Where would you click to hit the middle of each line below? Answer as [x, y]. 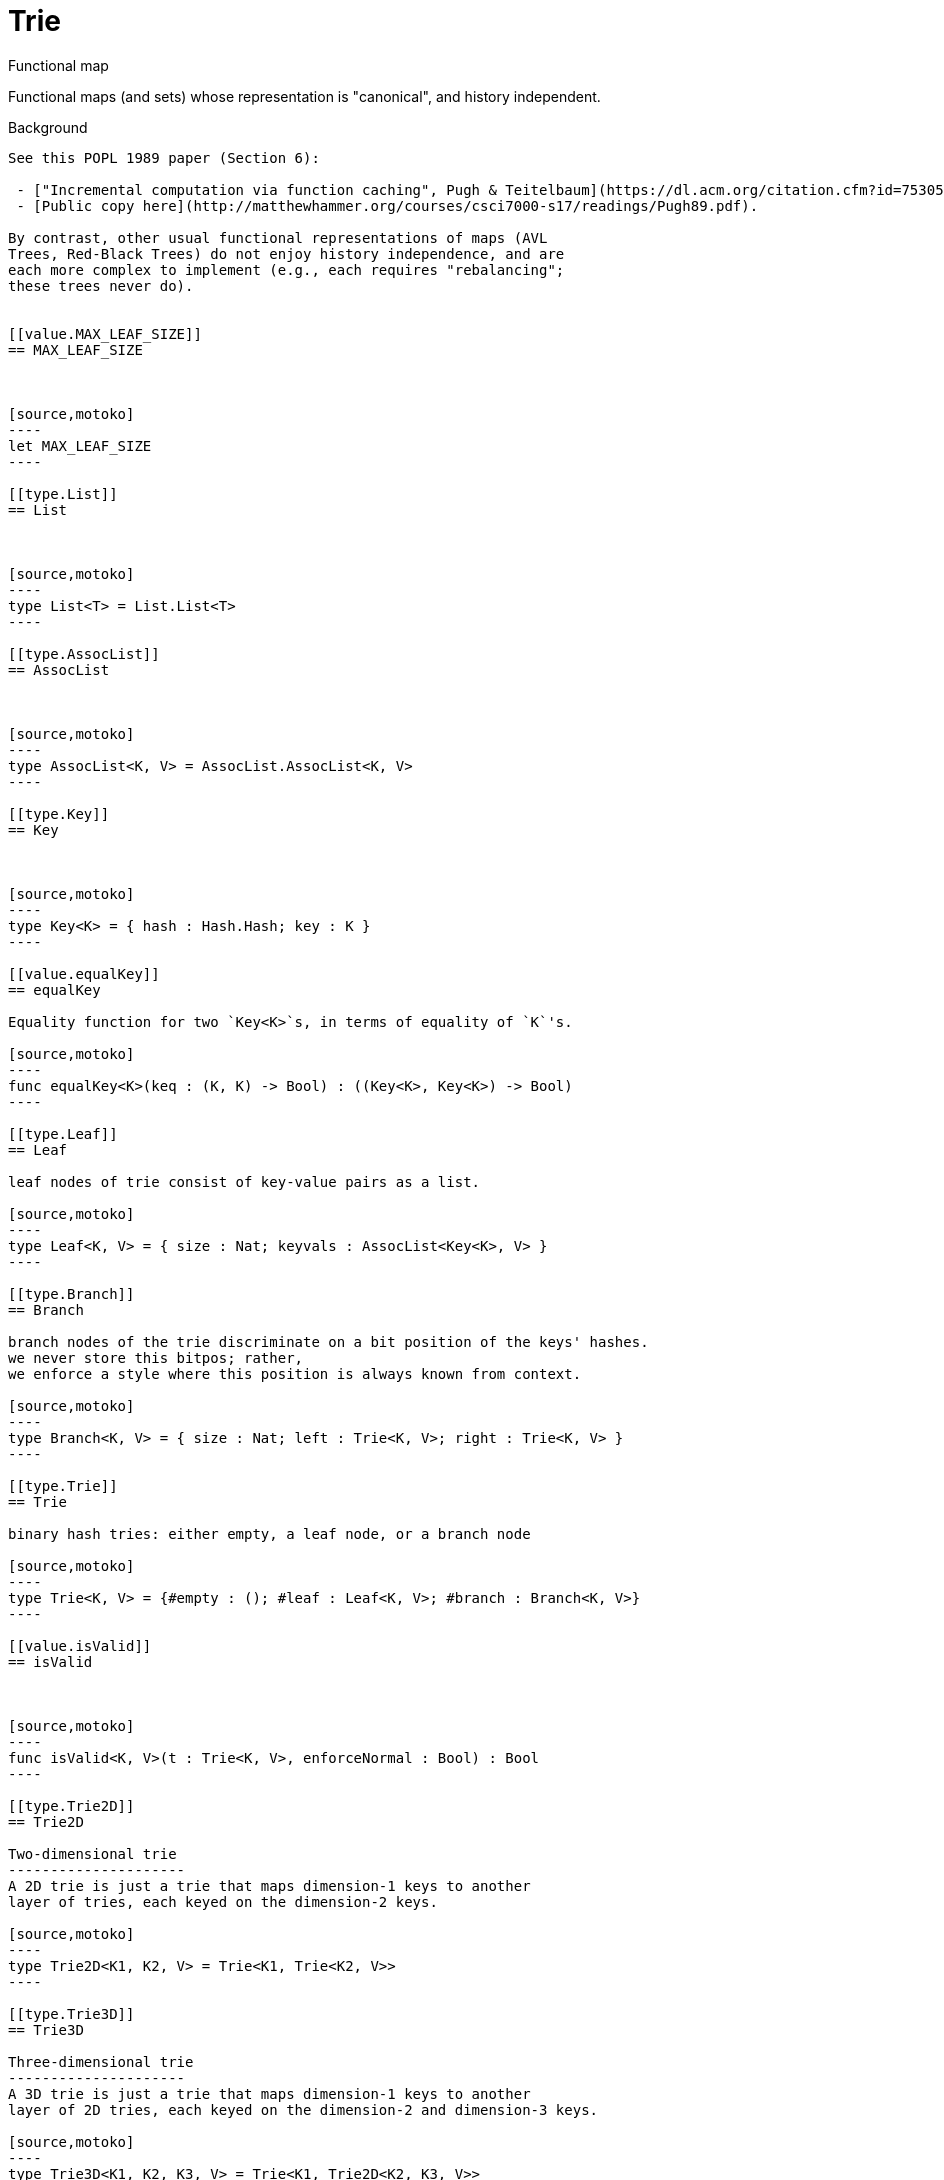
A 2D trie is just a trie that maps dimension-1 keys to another [269, 1885]
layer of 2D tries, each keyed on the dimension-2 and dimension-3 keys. [303, 2109]
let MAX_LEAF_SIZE [80, 445]
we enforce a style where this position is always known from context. [295, 1373]
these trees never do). [101, 285]
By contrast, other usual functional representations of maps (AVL [278, 237]
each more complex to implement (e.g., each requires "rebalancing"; [286, 269]
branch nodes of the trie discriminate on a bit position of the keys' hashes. [328, 1341]
